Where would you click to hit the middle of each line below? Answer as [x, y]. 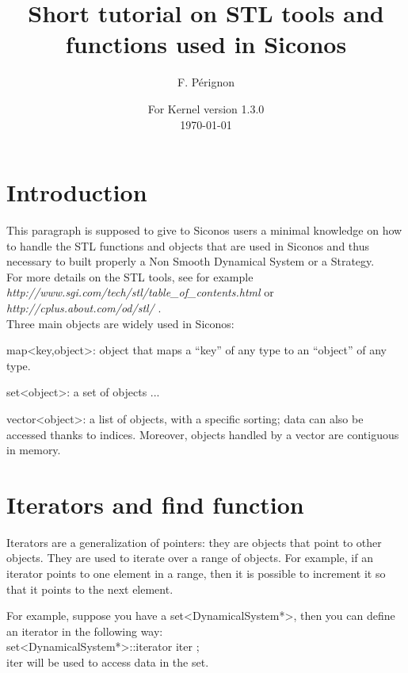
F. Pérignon [206, 82]
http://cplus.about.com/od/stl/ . [84, 308]
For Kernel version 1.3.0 [206, 108]
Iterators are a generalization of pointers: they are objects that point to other [194, 542]
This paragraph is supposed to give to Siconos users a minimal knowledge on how [204, 230]
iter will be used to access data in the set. [108, 662]
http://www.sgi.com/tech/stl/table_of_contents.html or [140, 292]
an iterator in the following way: [85, 631]
